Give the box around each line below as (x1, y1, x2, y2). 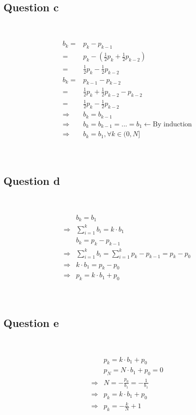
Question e (3, 315, 59, 330)
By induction (153, 120, 192, 128)
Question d (3, 173, 60, 188)
